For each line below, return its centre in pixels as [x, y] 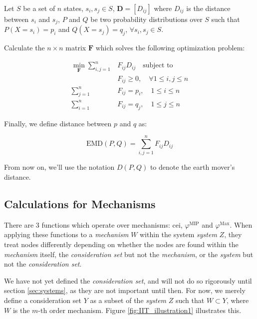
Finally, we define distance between [58, 123]
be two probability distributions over [146, 19]
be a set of [39, 8]
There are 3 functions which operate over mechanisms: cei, [93, 224]
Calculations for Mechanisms [80, 204]
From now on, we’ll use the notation [59, 167]
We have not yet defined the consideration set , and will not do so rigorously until [128, 280]
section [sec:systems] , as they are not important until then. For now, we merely [125, 290]
